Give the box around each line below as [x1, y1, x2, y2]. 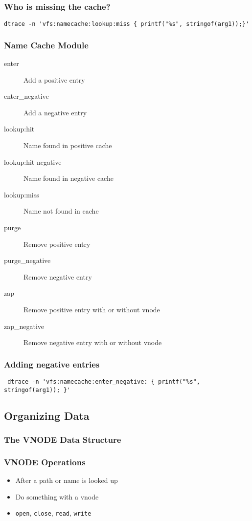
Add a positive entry [23, 74, 85, 85]
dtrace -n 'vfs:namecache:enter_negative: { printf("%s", [7, 378, 200, 385]
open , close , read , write [15, 508, 92, 518]
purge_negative [4, 255, 51, 265]
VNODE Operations [4, 456, 86, 468]
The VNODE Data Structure [4, 434, 121, 446]
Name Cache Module [4, 39, 89, 51]
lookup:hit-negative [4, 156, 62, 167]
